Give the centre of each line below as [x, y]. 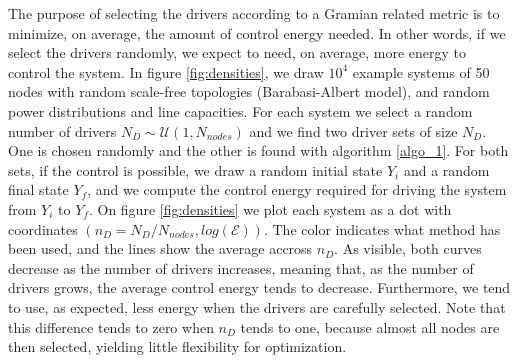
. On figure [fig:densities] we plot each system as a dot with [270, 208]
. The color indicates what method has [382, 228]
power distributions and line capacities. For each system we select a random [240, 110]
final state [38, 189]
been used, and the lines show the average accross [160, 248]
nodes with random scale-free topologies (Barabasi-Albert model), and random [249, 91]
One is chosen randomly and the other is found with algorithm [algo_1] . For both [258, 150]
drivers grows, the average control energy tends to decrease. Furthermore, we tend [259, 287]
